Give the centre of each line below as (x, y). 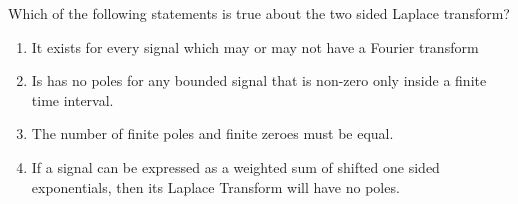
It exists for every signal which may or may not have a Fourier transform (255, 46)
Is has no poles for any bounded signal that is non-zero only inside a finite (259, 80)
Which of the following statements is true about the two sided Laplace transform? (259, 13)
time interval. (72, 99)
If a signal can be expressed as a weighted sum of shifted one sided (235, 166)
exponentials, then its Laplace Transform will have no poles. (215, 186)
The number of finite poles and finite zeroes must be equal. (212, 133)
